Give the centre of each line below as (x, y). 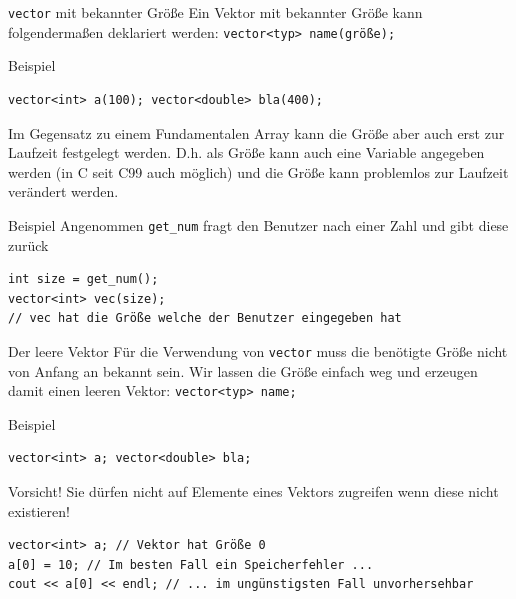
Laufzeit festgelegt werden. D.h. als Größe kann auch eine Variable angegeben (246, 152)
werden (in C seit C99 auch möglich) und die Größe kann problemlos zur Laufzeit (258, 171)
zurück (28, 244)
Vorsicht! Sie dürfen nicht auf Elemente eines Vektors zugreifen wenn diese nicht (253, 491)
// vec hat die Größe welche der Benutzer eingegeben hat (205, 318)
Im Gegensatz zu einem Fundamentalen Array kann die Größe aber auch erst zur (256, 132)
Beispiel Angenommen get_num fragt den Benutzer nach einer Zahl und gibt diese (258, 224)
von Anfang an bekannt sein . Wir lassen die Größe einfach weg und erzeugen (243, 370)
